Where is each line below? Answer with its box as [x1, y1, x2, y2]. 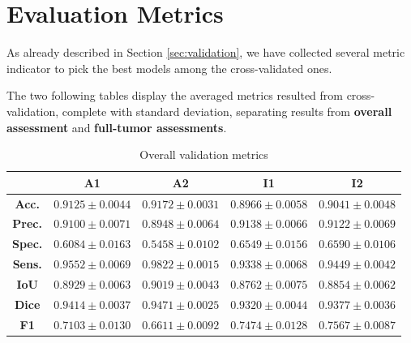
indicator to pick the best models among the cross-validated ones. [6, 59, 332, 76]
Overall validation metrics [139, 146, 268, 163]
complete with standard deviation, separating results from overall [62, 102, 392, 119]
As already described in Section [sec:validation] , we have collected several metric [6, 44, 405, 61]
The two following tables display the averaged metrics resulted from [6, 87, 343, 104]
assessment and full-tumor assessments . [6, 118, 227, 135]
